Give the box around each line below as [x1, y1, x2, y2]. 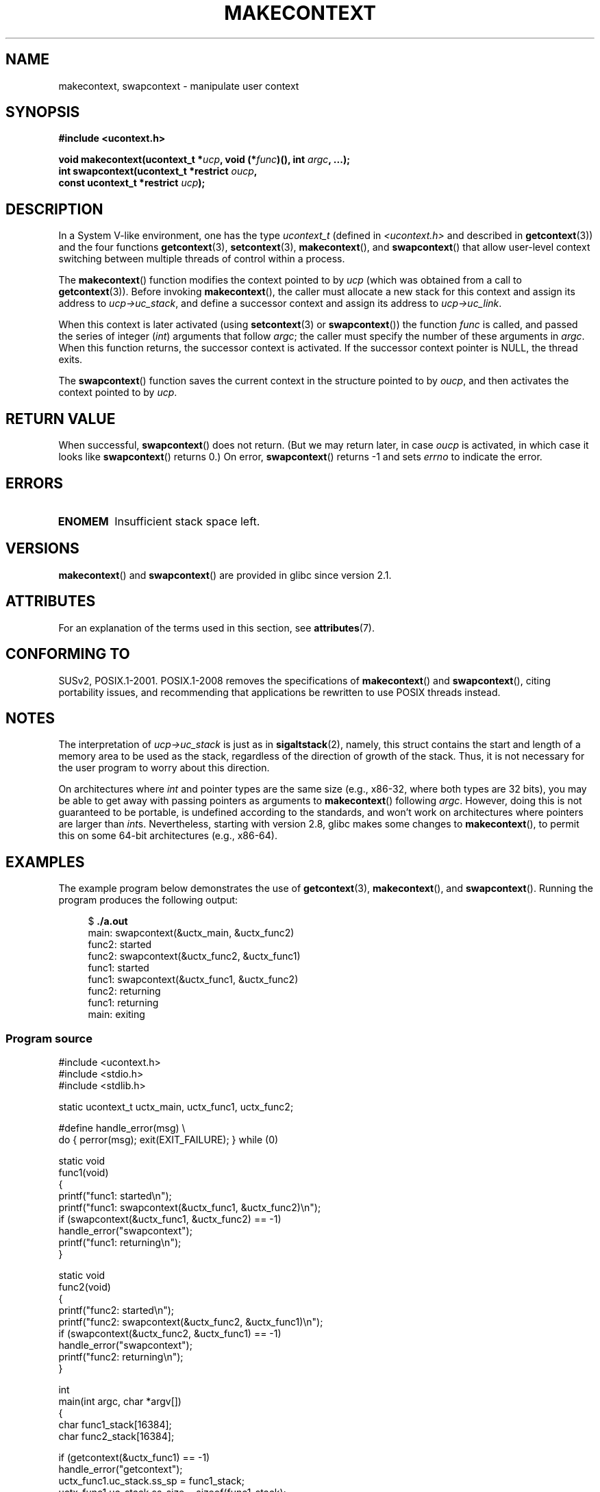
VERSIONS [5, 540, 79, 558]
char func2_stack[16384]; [58, 1430, 175, 1442]
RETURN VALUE [5, 410, 116, 427]
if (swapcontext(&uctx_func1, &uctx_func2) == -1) [58, 1213, 282, 1225]
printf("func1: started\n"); [58, 1189, 172, 1202]
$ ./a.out [88, 915, 128, 928]
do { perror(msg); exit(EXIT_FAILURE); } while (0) [58, 1133, 279, 1145]
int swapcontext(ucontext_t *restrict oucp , [58, 165, 258, 177]
